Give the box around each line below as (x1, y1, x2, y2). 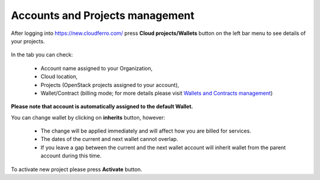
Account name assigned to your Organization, (40, 65, 153, 72)
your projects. (11, 37, 45, 44)
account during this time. (40, 152, 102, 159)
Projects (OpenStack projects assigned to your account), (40, 81, 180, 88)
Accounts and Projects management (11, 9, 195, 22)
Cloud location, (40, 73, 78, 80)
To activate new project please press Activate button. (11, 166, 142, 173)
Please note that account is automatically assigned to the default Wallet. (11, 103, 193, 110)
